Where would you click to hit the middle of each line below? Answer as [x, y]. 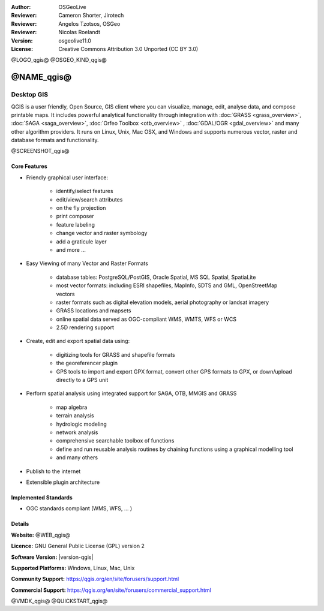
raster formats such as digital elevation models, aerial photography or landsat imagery [163, 302]
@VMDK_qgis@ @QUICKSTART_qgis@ [59, 601]
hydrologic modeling [82, 424]
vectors [65, 294]
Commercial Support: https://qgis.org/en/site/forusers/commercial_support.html [111, 590]
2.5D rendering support [85, 327]
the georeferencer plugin [87, 363]
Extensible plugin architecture [63, 482]
